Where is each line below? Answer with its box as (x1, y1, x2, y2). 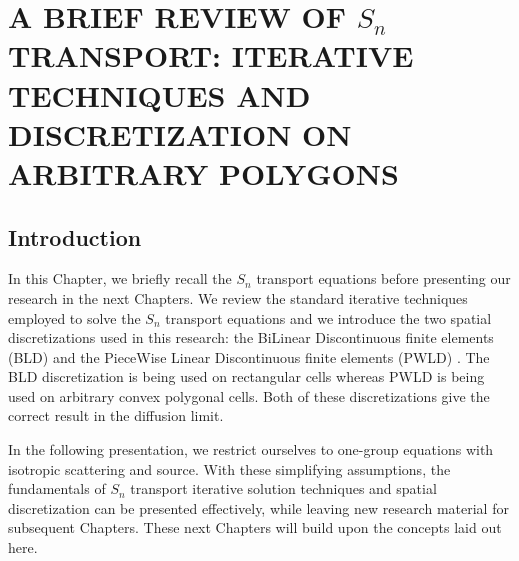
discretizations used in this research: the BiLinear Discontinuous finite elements (8, 327, 494, 348)
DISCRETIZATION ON (8, 113, 352, 154)
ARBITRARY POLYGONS (8, 152, 399, 193)
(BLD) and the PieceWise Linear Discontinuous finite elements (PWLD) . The (8, 346, 490, 367)
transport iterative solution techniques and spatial (130, 478, 437, 499)
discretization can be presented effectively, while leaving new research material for (8, 497, 509, 518)
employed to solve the (8, 307, 141, 328)
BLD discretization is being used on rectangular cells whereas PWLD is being (8, 366, 485, 387)
